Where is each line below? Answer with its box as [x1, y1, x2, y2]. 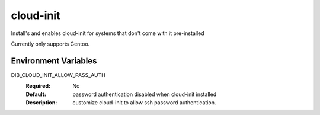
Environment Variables [11, 56, 97, 66]
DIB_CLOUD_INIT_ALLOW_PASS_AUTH [11, 71, 106, 78]
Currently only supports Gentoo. [11, 40, 90, 47]
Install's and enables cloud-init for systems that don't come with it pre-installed [11, 30, 204, 37]
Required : [25, 82, 50, 90]
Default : [25, 91, 47, 98]
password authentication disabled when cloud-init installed [72, 91, 217, 98]
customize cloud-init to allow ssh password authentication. [72, 99, 216, 106]
